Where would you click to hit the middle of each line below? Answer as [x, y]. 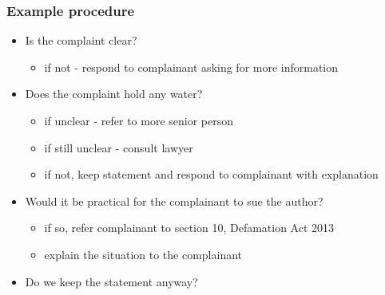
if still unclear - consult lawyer [119, 147]
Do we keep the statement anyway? [111, 281]
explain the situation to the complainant [143, 254]
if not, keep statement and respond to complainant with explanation [211, 174]
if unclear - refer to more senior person [139, 120]
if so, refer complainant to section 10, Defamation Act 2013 [189, 228]
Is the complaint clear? [81, 40]
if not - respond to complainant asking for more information [191, 67]
